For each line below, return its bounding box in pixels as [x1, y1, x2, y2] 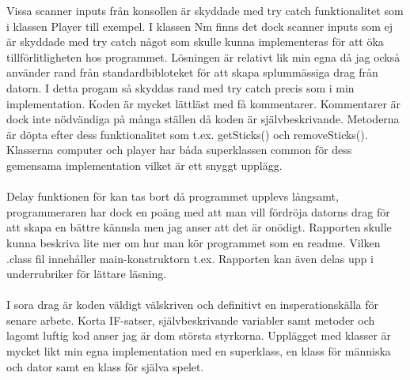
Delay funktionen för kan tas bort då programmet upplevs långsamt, [6, 188, 339, 205]
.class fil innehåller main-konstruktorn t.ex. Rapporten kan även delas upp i [6, 250, 374, 266]
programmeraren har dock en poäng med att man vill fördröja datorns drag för [6, 203, 390, 220]
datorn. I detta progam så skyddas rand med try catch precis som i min [6, 79, 355, 96]
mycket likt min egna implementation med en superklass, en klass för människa [6, 343, 391, 359]
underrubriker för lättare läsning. [6, 265, 167, 282]
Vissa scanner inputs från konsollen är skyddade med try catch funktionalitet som [6, 2, 404, 18]
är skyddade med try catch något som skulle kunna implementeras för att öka [6, 33, 384, 50]
